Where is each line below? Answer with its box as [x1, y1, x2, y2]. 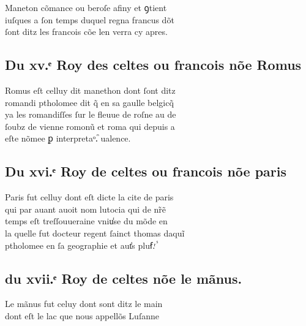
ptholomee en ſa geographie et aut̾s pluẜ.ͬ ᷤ [5, 238, 157, 251]
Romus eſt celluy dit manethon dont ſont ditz [5, 83, 176, 96]
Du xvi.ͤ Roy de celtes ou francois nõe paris [5, 162, 286, 181]
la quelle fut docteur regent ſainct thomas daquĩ [5, 226, 185, 239]
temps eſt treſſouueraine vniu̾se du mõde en [5, 214, 168, 227]
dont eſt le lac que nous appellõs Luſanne [5, 309, 159, 322]
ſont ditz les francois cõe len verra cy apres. [5, 25, 168, 38]
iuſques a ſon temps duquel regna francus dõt [5, 13, 174, 26]
